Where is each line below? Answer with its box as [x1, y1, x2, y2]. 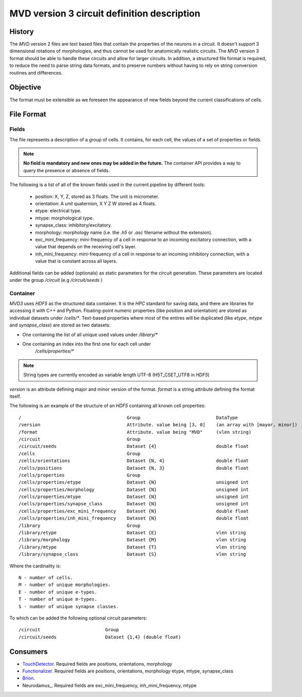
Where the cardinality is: [9, 563, 61, 569]
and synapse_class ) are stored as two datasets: [9, 322, 110, 328]
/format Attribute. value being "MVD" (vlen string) [18, 429, 252, 435]
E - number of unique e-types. [18, 589, 98, 595]
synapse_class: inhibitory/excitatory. [35, 222, 112, 228]
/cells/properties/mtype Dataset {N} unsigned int [18, 494, 249, 500]
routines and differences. [9, 69, 63, 76]
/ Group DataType [18, 414, 238, 420]
